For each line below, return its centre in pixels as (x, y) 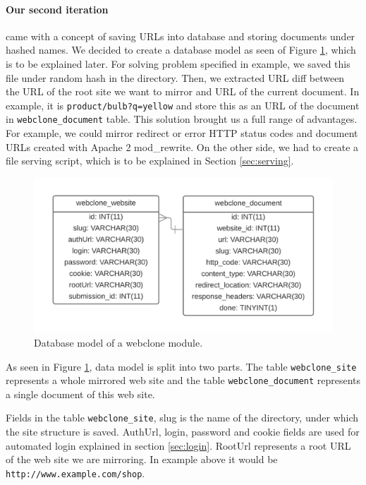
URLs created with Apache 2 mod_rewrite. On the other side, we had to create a (182, 146)
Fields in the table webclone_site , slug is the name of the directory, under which (182, 418)
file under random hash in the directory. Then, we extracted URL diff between (175, 77)
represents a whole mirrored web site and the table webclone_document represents (183, 380)
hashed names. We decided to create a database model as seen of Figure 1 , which (181, 50)
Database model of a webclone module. (118, 342)
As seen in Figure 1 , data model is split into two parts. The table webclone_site (181, 366)
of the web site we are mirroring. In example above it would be (142, 459)
